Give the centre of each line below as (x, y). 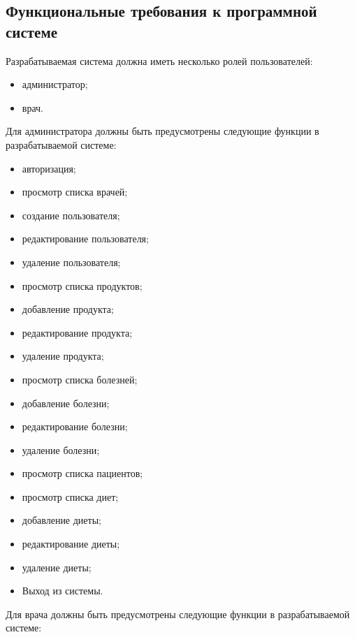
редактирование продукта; (77, 332)
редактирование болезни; (75, 426)
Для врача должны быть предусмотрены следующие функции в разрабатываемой (178, 614)
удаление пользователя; (71, 262)
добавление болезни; (66, 403)
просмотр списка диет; (70, 496)
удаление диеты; (57, 567)
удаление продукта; (63, 356)
